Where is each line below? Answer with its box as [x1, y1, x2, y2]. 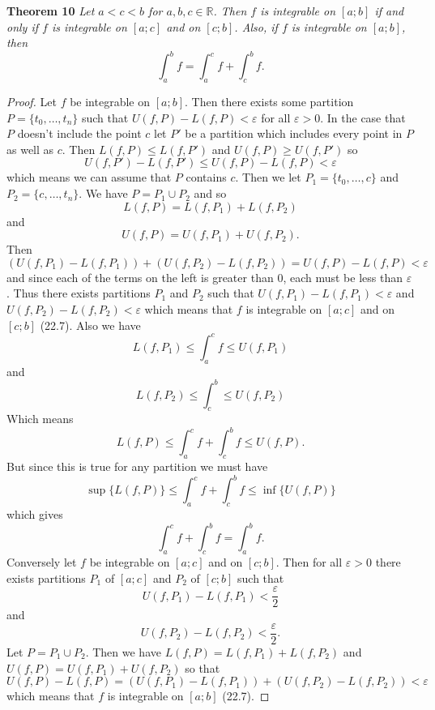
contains [186, 169, 227, 186]
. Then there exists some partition [184, 93, 354, 110]
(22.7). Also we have [40, 316, 141, 333]
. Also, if [234, 18, 278, 35]
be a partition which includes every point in [185, 125, 403, 142]
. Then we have [85, 643, 161, 660]
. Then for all [275, 554, 343, 571]
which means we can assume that [6, 169, 172, 186]
